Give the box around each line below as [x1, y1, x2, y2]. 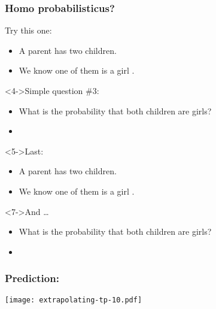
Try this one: [5, 24, 52, 37]
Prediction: [5, 271, 59, 286]
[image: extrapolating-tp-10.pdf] [5, 295, 142, 304]
